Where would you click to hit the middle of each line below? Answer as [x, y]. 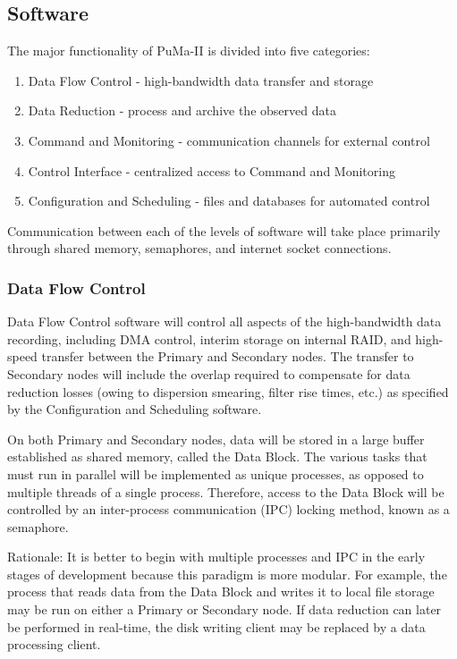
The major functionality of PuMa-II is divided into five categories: [189, 51]
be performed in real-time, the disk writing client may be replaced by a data [216, 626]
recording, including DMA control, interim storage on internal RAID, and [209, 338]
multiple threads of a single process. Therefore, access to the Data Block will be [226, 491]
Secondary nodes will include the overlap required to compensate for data [209, 373]
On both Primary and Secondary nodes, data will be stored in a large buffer [216, 439]
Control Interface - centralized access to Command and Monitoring [212, 170]
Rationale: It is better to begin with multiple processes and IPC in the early [216, 557]
